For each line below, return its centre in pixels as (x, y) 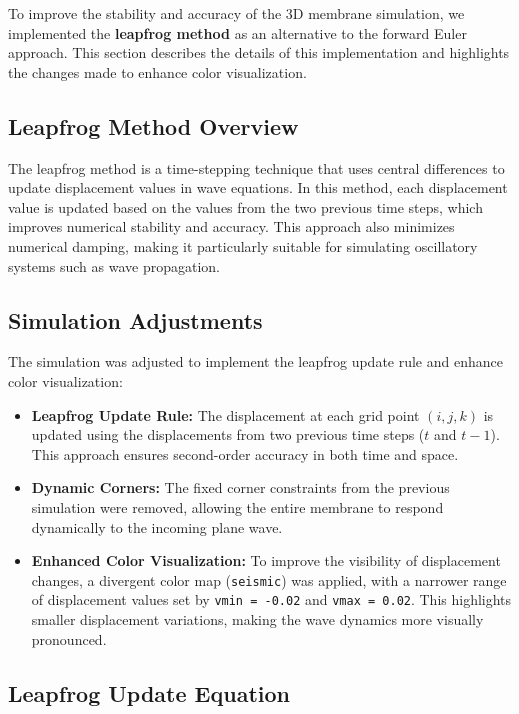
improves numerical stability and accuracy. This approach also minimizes (231, 226)
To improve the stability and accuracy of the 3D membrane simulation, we (236, 13)
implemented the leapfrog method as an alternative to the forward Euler (237, 32)
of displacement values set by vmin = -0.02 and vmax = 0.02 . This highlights (271, 599)
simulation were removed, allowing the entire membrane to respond (237, 506)
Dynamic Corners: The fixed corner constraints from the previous (240, 487)
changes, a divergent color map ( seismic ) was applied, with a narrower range (269, 579)
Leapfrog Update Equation (149, 692)
